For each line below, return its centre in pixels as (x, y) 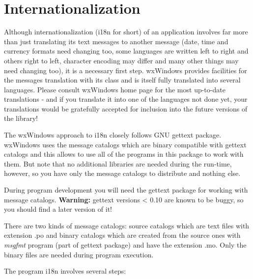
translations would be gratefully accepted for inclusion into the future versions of (126, 108)
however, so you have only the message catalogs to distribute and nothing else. (122, 173)
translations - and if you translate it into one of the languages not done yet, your (126, 99)
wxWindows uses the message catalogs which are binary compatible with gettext (125, 144)
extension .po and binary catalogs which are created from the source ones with (122, 235)
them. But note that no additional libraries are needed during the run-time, (118, 163)
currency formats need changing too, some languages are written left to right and (126, 51)
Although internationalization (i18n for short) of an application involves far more (126, 32)
